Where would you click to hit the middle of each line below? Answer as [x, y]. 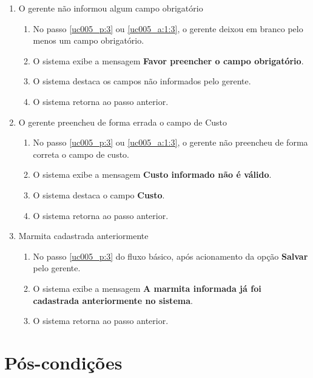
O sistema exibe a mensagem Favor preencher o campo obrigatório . [168, 60]
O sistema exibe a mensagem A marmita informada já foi [147, 288]
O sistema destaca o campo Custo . [99, 194]
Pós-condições [63, 362]
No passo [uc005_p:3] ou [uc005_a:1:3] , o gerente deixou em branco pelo [168, 28]
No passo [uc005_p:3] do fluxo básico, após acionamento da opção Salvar [170, 256]
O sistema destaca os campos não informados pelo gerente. [142, 81]
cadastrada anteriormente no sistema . [113, 300]
